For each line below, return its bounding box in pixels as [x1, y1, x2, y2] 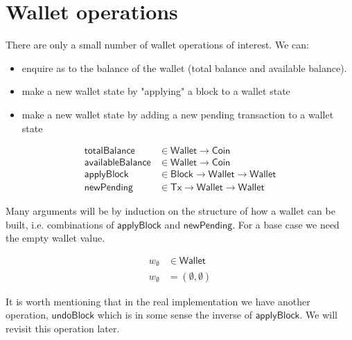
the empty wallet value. [6, 231, 105, 245]
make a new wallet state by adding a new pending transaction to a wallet [21, 107, 334, 121]
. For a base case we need [232, 217, 340, 231]
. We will [299, 307, 337, 322]
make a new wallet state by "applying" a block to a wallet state [21, 84, 290, 98]
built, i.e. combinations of [6, 217, 114, 231]
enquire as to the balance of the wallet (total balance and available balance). [21, 60, 347, 75]
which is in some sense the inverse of [97, 307, 252, 322]
